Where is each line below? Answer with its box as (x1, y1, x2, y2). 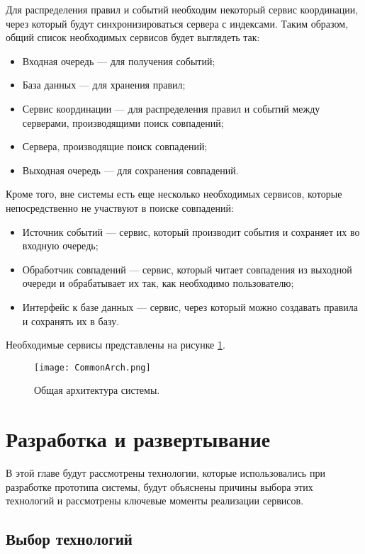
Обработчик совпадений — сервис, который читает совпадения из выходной (22, 261, 352, 276)
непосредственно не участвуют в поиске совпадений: (6, 200, 234, 215)
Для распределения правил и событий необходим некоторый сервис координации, (6, 2, 359, 16)
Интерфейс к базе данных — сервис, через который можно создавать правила (22, 299, 358, 314)
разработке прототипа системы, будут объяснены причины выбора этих (6, 479, 313, 494)
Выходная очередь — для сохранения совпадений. (22, 162, 239, 177)
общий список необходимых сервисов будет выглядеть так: (6, 30, 260, 45)
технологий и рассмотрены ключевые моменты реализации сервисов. (6, 493, 304, 508)
